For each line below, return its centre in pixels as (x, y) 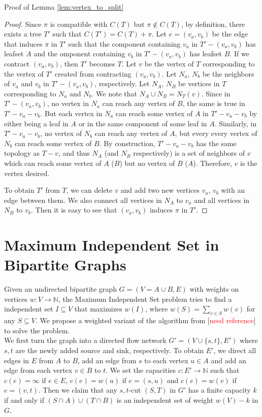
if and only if (24, 399)
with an (233, 190)
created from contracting (93, 73)
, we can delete (89, 190)
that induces (23, 43)
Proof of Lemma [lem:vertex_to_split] (64, 7)
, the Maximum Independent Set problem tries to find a (145, 299)
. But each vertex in (71, 113)
